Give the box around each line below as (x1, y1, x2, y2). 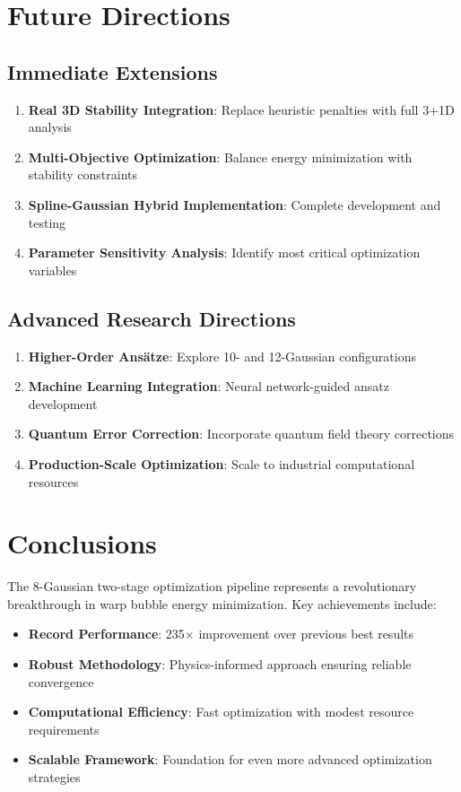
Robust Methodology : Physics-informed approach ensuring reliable (28, 655, 412, 673)
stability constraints (28, 165, 138, 184)
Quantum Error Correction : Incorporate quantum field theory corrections (28, 424, 455, 443)
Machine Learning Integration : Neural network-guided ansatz (28, 377, 389, 396)
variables (28, 260, 77, 279)
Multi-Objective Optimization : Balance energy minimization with (28, 147, 413, 166)
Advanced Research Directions (7, 304, 296, 332)
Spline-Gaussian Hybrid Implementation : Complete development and (28, 195, 441, 213)
